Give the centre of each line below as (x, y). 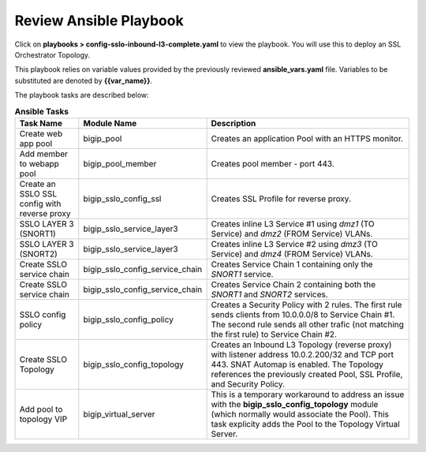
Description (234, 123)
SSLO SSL (38, 193)
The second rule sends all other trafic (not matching (307, 324)
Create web (41, 133)
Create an (37, 184)
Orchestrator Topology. (52, 54)
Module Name (110, 123)
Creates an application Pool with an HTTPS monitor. (307, 138)
